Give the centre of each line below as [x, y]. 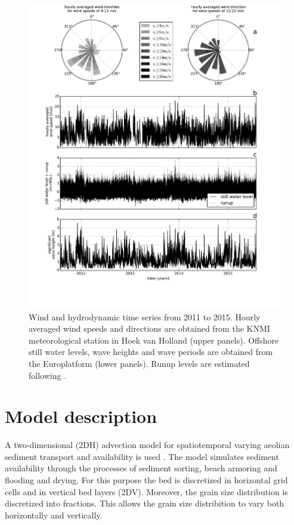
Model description [81, 416]
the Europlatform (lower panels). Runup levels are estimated [139, 363]
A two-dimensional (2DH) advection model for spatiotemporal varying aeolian [147, 445]
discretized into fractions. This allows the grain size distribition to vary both [145, 503]
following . [48, 375]
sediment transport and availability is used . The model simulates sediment [142, 456]
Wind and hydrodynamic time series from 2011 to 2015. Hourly [145, 316]
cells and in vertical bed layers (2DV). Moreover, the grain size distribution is [146, 491]
